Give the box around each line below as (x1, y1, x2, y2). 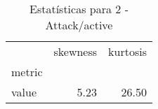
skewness (53, 43, 98, 59)
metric (11, 64, 43, 80)
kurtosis (108, 43, 147, 59)
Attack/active (45, 17, 113, 33)
